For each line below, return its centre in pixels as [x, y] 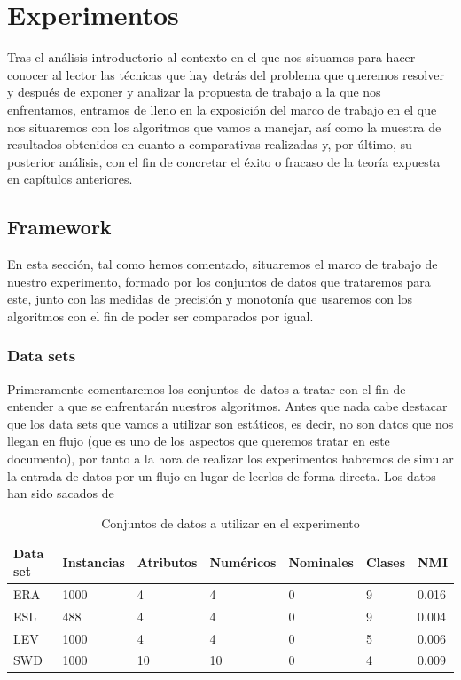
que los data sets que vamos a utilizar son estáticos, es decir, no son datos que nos [230, 423]
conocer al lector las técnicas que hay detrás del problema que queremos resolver [226, 74]
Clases [385, 562]
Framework [59, 227]
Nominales [321, 562]
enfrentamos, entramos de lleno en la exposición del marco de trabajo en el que [222, 109]
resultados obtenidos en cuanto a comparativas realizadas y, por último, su [210, 144]
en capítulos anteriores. [70, 179]
